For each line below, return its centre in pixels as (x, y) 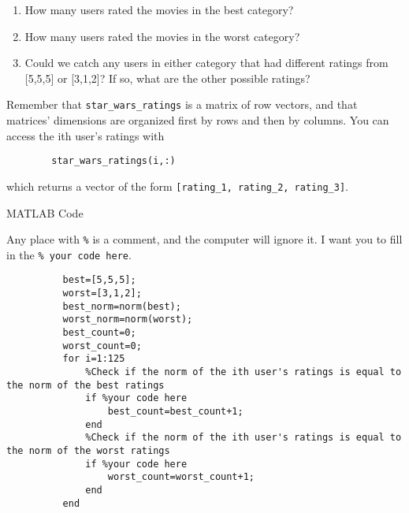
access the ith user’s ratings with (86, 135)
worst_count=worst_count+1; (181, 477)
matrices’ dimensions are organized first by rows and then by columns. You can (198, 120)
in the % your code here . (69, 254)
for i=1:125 (94, 359)
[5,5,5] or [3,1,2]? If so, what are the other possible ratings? (167, 78)
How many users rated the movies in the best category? (159, 9)
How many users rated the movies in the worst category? (162, 36)
